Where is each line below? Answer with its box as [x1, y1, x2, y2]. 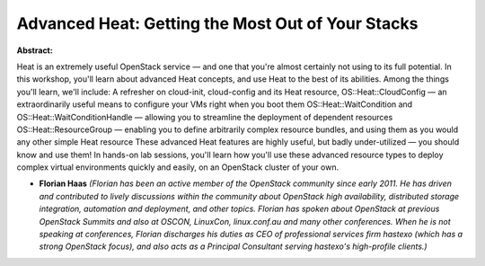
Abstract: [16, 45, 53, 56]
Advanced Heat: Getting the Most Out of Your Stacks [16, 13, 419, 33]
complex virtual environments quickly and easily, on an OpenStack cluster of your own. [16, 162, 339, 173]
